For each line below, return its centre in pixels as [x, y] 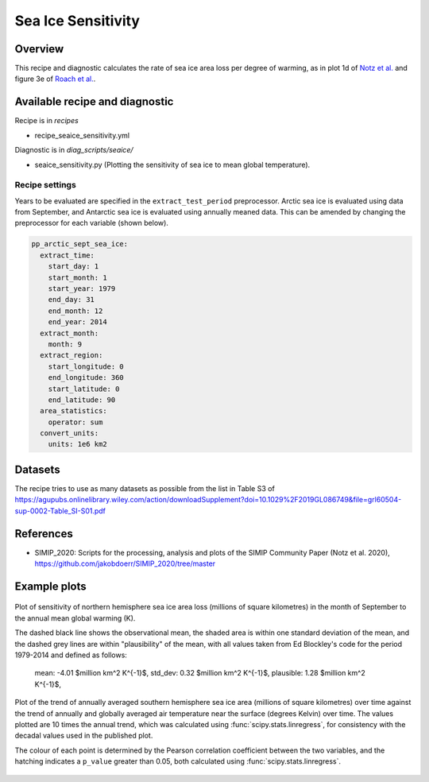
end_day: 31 [71, 300]
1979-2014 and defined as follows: [71, 655]
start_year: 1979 [82, 289]
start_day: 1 [73, 267]
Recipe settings [46, 185]
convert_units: [70, 434]
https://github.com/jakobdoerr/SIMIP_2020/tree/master [125, 563]
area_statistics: [73, 411]
